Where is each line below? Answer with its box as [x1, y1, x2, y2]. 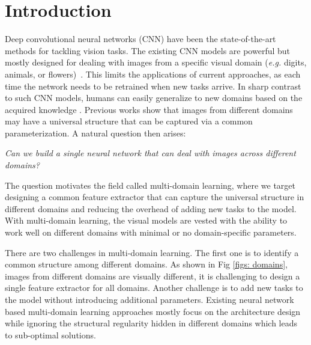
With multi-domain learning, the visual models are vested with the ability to [5, 214, 288, 227]
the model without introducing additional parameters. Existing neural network [5, 293, 294, 305]
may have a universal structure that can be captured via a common [5, 115, 253, 127]
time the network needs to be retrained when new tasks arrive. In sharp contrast [5, 79, 301, 92]
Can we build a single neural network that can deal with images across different [5, 147, 296, 159]
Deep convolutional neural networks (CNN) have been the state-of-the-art [5, 32, 276, 45]
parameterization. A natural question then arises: [5, 126, 186, 139]
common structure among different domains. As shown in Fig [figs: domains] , [5, 258, 288, 270]
